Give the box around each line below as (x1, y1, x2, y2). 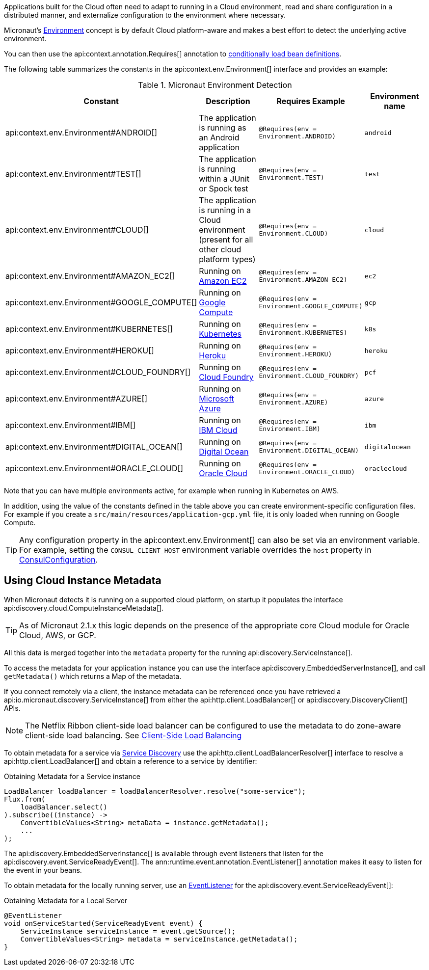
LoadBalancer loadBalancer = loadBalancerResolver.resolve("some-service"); (4, 787, 306, 795)
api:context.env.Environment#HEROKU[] (5, 346, 154, 355)
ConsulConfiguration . (19, 555, 98, 565)
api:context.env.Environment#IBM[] (5, 420, 136, 430)
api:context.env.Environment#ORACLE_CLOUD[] (5, 463, 184, 473)
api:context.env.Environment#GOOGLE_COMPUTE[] (5, 297, 197, 307)
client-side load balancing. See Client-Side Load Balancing (25, 730, 242, 740)
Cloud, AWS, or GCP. (19, 630, 96, 640)
